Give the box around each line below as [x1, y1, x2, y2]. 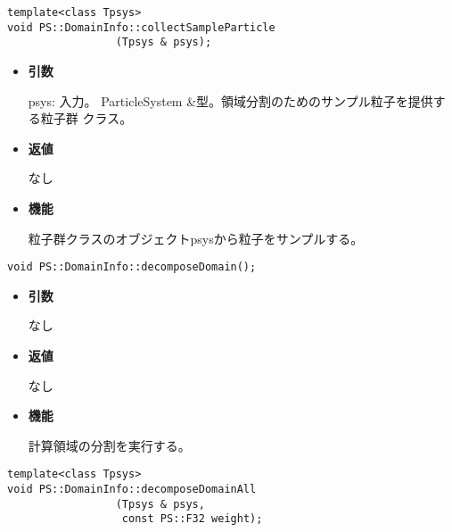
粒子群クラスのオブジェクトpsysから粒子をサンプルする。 [28, 229, 364, 247]
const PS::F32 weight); [121, 512, 263, 526]
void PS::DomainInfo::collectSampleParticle [7, 21, 275, 34]
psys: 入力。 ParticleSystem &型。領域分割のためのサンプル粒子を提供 [28, 91, 433, 110]
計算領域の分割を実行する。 [28, 436, 191, 454]
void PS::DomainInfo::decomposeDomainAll [7, 483, 257, 495]
